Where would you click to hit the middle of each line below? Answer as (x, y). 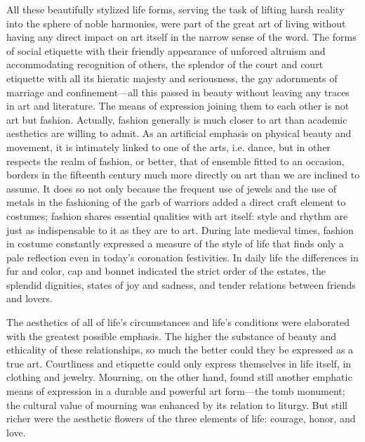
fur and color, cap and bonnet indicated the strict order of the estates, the (166, 271)
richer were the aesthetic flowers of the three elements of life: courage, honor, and (181, 418)
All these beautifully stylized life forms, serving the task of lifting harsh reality (175, 9)
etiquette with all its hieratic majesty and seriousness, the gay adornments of (172, 78)
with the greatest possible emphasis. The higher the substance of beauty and (171, 336)
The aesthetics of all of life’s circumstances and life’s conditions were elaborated (178, 322)
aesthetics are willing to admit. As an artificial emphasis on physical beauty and (179, 133)
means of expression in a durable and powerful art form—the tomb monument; (176, 391)
